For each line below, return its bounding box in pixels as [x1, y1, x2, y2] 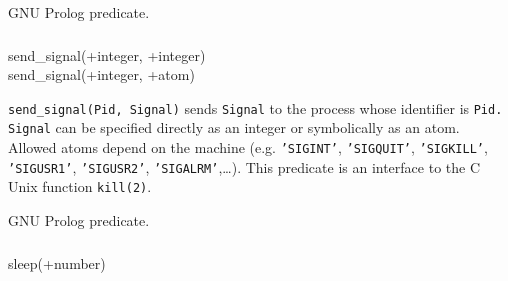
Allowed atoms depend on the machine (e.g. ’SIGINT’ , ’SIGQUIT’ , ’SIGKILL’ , [8, 137, 488, 158]
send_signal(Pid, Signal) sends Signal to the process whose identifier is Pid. [8, 97, 503, 118]
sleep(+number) [8, 252, 106, 273]
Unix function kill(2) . [8, 176, 152, 197]
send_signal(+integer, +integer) [8, 44, 206, 65]
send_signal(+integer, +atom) [8, 64, 195, 85]
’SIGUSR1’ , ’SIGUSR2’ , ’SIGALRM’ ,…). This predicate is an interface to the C [8, 156, 481, 177]
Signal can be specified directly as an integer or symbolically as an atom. [8, 117, 460, 138]
